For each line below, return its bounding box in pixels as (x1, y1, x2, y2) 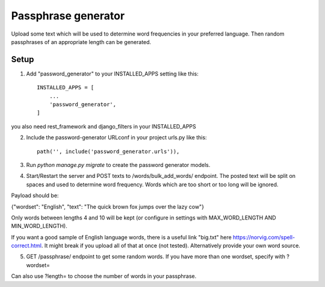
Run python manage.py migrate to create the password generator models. (26, 161, 211, 168)
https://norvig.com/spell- (232, 233, 295, 241)
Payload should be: (11, 192, 59, 199)
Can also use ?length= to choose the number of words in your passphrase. (11, 273, 197, 280)
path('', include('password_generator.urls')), (37, 148, 180, 155)
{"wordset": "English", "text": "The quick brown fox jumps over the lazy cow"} (11, 203, 205, 210)
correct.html (11, 242, 42, 250)
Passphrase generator (11, 9, 125, 22)
